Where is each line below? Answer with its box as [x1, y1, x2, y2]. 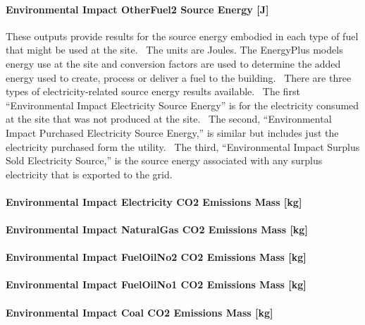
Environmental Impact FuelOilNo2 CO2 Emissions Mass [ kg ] [6, 250, 307, 264]
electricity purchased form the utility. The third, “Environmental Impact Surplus [6, 139, 360, 154]
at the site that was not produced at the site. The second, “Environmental [6, 111, 332, 126]
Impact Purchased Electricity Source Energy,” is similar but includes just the [6, 125, 339, 140]
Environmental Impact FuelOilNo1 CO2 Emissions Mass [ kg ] [6, 277, 307, 292]
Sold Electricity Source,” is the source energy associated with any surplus [6, 153, 323, 168]
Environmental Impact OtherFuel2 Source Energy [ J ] [6, 1, 269, 16]
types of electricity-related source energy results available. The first [6, 84, 300, 99]
